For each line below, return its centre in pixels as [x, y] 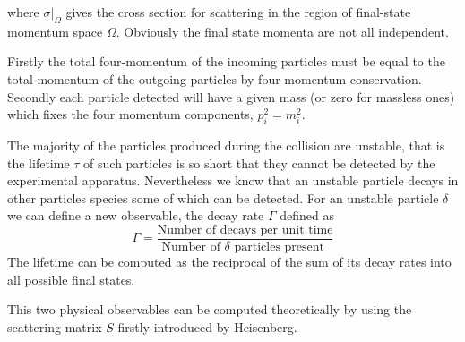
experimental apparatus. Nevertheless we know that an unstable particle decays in [233, 180]
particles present [280, 247]
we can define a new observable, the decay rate [136, 215]
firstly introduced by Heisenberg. [207, 326]
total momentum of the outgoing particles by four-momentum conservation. [215, 78]
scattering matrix [55, 326]
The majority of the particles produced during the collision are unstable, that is [226, 145]
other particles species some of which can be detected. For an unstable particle [223, 197]
